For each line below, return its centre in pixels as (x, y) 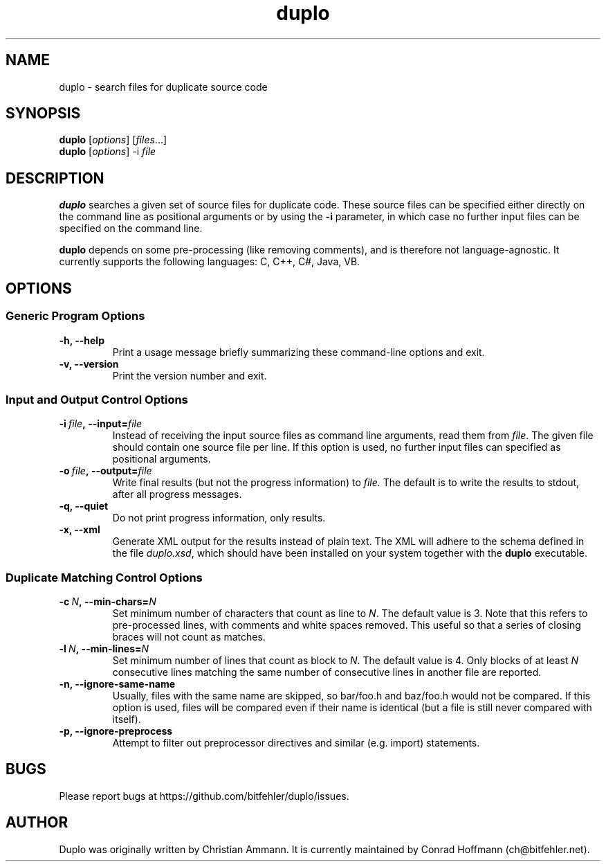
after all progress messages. (177, 494)
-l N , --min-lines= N (104, 649)
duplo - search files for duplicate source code (163, 87)
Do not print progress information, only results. (219, 518)
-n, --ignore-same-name (117, 684)
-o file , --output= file (105, 471)
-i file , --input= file (100, 424)
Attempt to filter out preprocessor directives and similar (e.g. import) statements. (296, 743)
